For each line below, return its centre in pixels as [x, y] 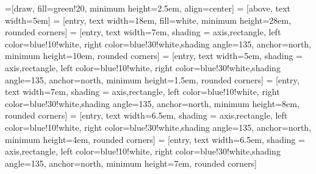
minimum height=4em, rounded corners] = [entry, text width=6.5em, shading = [155, 139]
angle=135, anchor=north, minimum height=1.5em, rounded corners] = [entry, [152, 79]
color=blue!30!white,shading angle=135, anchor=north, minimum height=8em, [152, 103]
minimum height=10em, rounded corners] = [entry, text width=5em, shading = [154, 56]
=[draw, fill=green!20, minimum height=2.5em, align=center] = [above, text [148, 8]
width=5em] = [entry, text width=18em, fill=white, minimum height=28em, [148, 20]
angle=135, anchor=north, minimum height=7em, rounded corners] [131, 163]
